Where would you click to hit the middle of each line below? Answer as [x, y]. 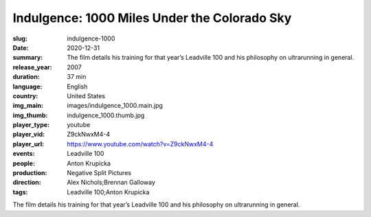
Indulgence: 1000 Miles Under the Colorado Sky [152, 18]
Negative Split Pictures [99, 173]
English [77, 87]
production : [30, 173]
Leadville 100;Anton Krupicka [108, 192]
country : [25, 95]
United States [86, 95]
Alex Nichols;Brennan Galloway [111, 183]
